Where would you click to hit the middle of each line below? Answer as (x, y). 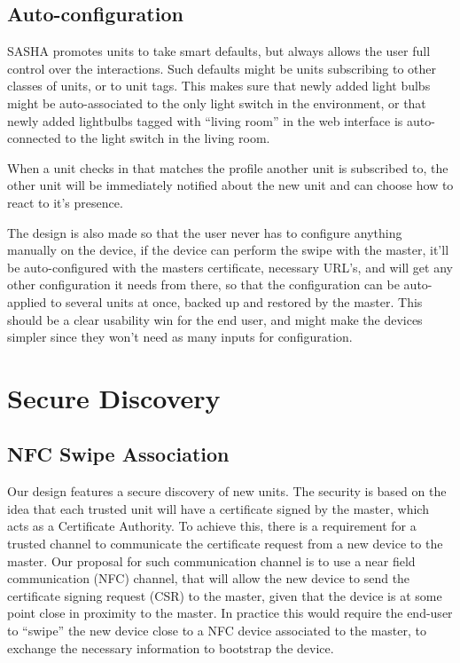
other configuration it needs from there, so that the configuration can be (203, 284)
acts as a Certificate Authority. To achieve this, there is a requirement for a (212, 526)
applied (27, 301)
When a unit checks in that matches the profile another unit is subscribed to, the (228, 167)
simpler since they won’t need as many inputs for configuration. (180, 337)
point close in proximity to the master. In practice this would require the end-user (230, 613)
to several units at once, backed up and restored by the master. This (237, 301)
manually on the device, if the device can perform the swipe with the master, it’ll (228, 250)
